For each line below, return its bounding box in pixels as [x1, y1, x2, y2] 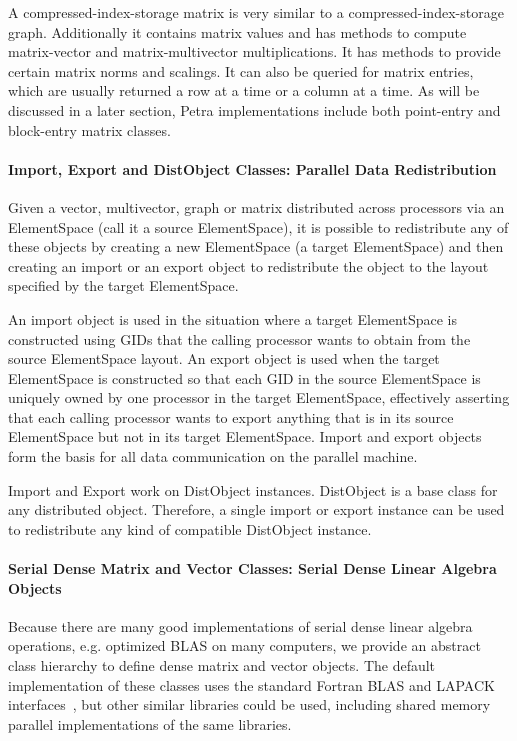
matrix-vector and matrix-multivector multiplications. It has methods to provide [8, 41, 501, 62]
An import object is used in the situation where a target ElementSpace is [8, 308, 457, 329]
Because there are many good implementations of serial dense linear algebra [8, 615, 473, 636]
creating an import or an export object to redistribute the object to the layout [8, 255, 489, 276]
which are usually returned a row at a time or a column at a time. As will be [8, 80, 480, 101]
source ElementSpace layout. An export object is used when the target [8, 348, 440, 369]
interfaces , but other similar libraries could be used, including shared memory [8, 694, 491, 715]
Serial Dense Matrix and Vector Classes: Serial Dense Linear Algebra [8, 558, 497, 579]
